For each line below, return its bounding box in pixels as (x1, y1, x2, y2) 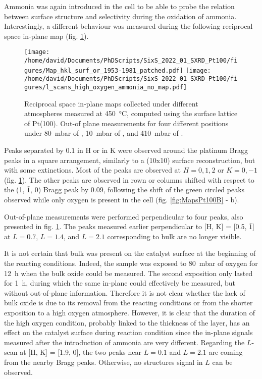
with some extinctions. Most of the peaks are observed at (4, 165, 181, 175)
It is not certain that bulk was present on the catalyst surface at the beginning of (4, 248, 256, 258)
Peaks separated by (4, 145, 64, 155)
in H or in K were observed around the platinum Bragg (77, 145, 248, 155)
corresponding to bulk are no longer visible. (107, 231, 242, 241)
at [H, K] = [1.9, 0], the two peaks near (20, 347, 142, 357)
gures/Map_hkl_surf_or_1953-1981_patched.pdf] (24, 67, 183, 74)
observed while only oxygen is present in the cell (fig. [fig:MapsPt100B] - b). (4, 194, 239, 204)
